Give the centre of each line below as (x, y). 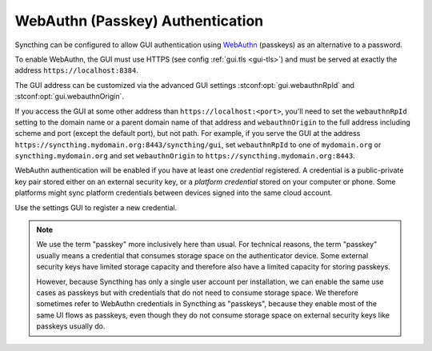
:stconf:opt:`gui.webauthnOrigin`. (69, 97)
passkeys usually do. (71, 326)
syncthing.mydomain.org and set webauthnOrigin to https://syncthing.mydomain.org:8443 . (185, 156)
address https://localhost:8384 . (77, 70)
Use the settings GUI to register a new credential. (96, 207)
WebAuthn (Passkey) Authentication (139, 21)
